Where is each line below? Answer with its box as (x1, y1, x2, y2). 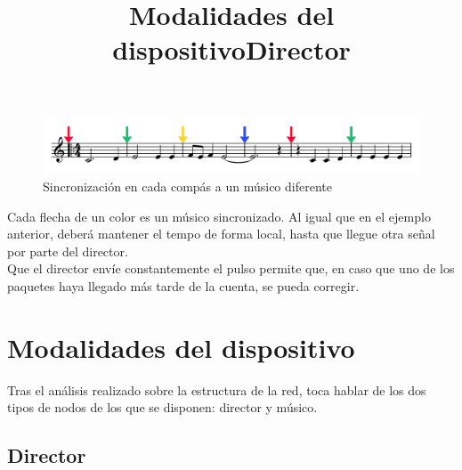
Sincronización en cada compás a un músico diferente (43, 176, 332, 195)
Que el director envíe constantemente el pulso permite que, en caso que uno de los (7, 259, 455, 278)
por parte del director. (7, 241, 128, 260)
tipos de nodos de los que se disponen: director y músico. (7, 398, 318, 417)
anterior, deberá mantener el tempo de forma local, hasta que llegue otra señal (7, 224, 435, 243)
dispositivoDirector (112, 31, 351, 68)
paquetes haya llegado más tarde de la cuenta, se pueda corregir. (7, 276, 360, 295)
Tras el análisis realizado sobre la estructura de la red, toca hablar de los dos (7, 380, 426, 399)
